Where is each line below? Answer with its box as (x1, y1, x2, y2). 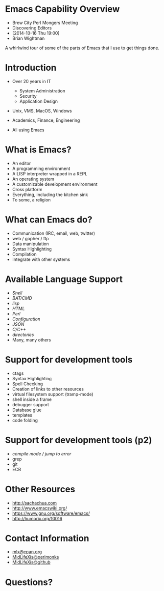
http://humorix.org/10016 (12, 515, 63, 521)
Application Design (19, 98, 58, 104)
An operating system (12, 176, 55, 182)
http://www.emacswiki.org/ (12, 505, 67, 511)
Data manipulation (12, 241, 49, 247)
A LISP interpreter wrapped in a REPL (12, 170, 88, 176)
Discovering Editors (12, 25, 52, 30)
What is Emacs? (5, 144, 72, 155)
